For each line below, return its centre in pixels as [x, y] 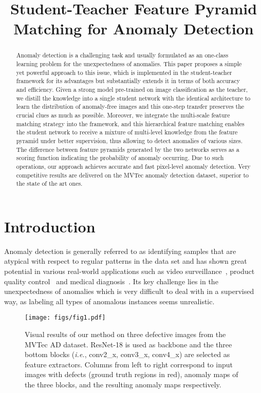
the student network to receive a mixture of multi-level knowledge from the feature [127, 132]
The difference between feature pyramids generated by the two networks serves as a [128, 149]
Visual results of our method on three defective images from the [125, 334]
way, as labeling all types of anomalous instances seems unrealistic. [109, 301]
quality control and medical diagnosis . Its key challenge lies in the [111, 281]
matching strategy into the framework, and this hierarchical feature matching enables [130, 123]
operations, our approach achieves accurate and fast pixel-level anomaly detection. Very [133, 166]
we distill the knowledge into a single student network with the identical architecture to [133, 98]
